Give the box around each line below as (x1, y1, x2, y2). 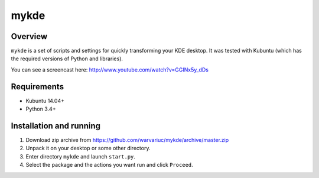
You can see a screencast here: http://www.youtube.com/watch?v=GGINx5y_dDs (11, 66, 209, 73)
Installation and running (11, 121, 100, 131)
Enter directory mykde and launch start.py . (25, 153, 136, 160)
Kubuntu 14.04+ (25, 97, 65, 104)
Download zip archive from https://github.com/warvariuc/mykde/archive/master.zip (25, 137, 229, 144)
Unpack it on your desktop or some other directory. (25, 145, 151, 152)
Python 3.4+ (25, 105, 56, 112)
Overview (11, 31, 48, 41)
